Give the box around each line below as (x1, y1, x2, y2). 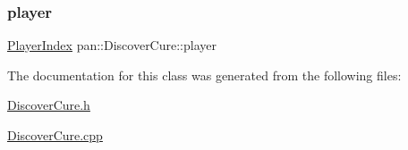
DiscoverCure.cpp (7, 126, 103, 144)
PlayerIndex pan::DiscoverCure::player (7, 36, 217, 54)
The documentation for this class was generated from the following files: (7, 65, 402, 84)
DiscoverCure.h (7, 96, 90, 114)
